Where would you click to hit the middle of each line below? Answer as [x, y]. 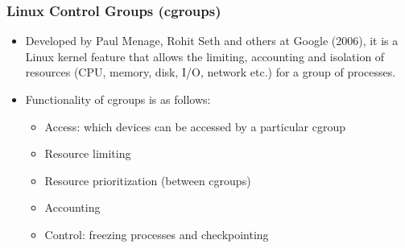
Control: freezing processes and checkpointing [157, 234]
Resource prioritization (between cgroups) [148, 180]
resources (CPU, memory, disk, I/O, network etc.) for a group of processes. [211, 72]
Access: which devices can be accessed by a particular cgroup [195, 126]
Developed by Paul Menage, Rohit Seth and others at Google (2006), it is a [212, 41]
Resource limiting [88, 153]
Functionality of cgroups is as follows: [118, 99]
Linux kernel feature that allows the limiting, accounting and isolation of [205, 56]
